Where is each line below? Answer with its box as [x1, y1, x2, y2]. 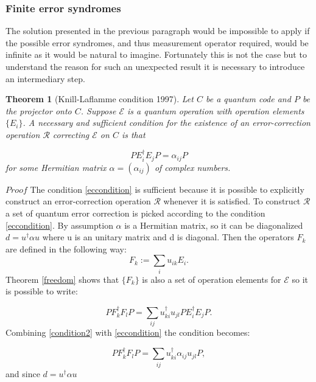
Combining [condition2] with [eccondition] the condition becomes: [5, 326, 250, 339]
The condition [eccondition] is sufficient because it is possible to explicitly [30, 182, 304, 195]
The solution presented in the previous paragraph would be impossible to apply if [5, 24, 310, 37]
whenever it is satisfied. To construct [163, 195, 301, 207]
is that [121, 128, 146, 141]
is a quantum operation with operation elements [127, 104, 304, 117]
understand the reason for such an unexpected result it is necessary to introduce [5, 60, 305, 72]
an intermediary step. [5, 72, 85, 85]
